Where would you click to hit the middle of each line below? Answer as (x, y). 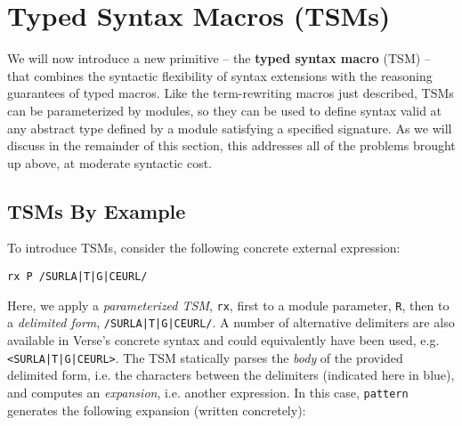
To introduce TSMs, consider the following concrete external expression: (204, 248)
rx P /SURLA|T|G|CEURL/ (77, 277)
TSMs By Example (97, 210)
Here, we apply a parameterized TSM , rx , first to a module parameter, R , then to (228, 305)
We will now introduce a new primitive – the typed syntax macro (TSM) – (219, 58)
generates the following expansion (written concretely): (157, 410)
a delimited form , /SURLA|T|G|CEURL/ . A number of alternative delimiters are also (231, 322)
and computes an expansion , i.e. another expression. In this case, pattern (208, 392)
